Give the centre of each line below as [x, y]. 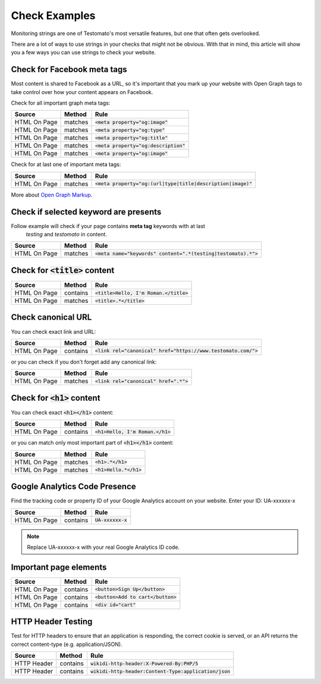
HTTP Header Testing [52, 622]
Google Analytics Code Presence [73, 487]
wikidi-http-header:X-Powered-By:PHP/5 [144, 663]
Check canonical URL [51, 318]
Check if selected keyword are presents [86, 212]
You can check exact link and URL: [53, 332]
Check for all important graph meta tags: [61, 103]
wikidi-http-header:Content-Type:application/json [160, 671]
